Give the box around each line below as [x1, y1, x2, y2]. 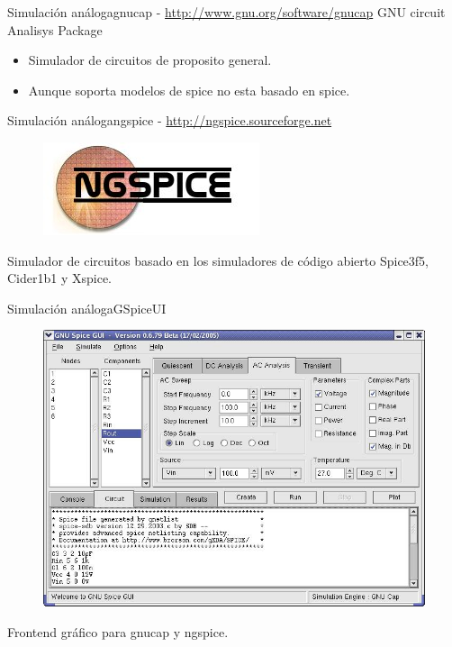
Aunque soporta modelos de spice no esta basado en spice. [28, 80, 350, 99]
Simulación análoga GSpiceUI [7, 298, 167, 317]
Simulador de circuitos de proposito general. [28, 50, 272, 69]
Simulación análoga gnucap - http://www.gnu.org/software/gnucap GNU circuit [7, 3, 446, 21]
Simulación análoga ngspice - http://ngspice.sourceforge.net [7, 111, 332, 130]
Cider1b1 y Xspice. [7, 269, 113, 287]
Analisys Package [7, 20, 103, 39]
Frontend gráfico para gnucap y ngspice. [7, 623, 229, 641]
